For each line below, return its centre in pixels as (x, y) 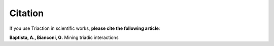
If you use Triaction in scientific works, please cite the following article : (85, 28)
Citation (27, 13)
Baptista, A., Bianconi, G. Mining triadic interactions (64, 37)
